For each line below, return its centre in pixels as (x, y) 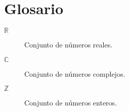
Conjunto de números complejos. (75, 73)
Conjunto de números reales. (69, 45)
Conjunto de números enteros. (71, 103)
